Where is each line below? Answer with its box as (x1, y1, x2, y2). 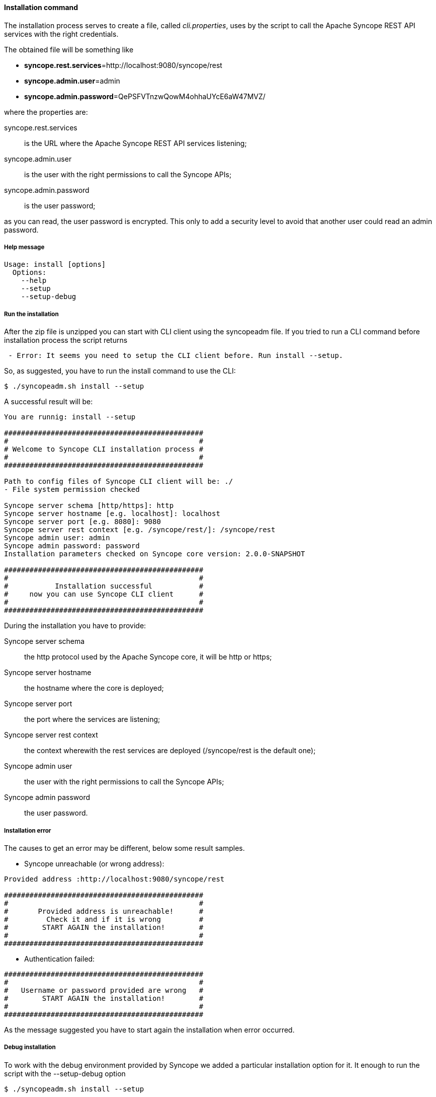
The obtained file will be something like (4, 45, 134, 54)
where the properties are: (4, 107, 88, 116)
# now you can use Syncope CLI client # (4, 590, 204, 599)
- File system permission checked (4, 485, 140, 494)
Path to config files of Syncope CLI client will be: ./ (4, 477, 233, 486)
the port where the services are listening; (24, 715, 160, 724)
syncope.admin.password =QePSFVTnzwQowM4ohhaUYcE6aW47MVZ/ (24, 92, 266, 101)
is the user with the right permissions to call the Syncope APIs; (24, 170, 232, 179)
